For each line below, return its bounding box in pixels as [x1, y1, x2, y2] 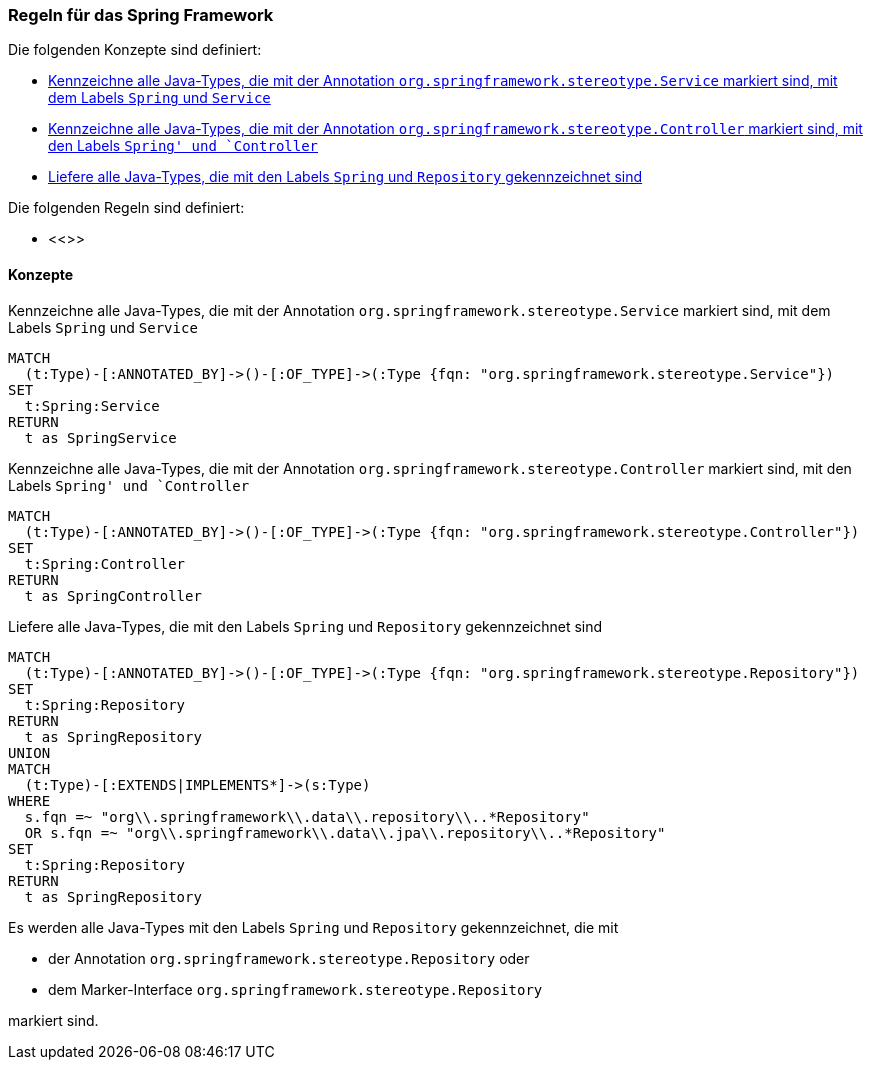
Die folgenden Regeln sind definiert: [8, 199, 245, 217]
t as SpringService [24, 429, 177, 446]
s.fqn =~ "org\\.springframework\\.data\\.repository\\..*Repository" [24, 808, 590, 825]
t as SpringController [24, 587, 202, 604]
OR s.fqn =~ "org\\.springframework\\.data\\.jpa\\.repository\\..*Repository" [24, 824, 666, 841]
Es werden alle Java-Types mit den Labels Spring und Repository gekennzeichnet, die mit [8, 918, 619, 936]
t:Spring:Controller [24, 555, 186, 572]
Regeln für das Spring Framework [8, 5, 274, 25]
